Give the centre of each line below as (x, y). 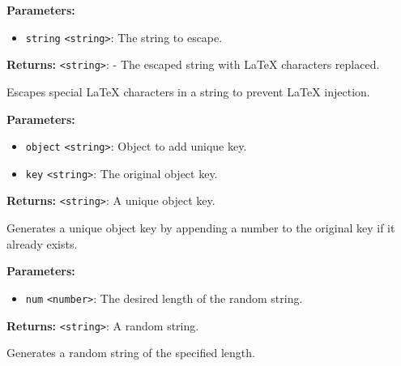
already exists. (42, 243)
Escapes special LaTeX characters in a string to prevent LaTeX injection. (188, 91)
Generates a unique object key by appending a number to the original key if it (201, 228)
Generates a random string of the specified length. (131, 353)
